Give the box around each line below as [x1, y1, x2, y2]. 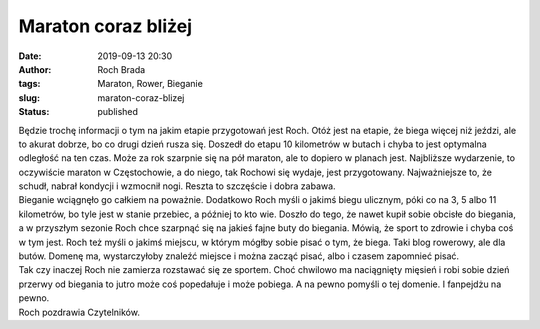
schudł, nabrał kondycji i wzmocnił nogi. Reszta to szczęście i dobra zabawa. [18, 180, 336, 192]
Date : [18, 50, 42, 62]
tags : [18, 78, 41, 90]
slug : [18, 91, 40, 104]
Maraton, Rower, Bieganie [97, 78, 204, 90]
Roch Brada [97, 63, 146, 75]
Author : [18, 63, 52, 75]
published [97, 106, 139, 118]
